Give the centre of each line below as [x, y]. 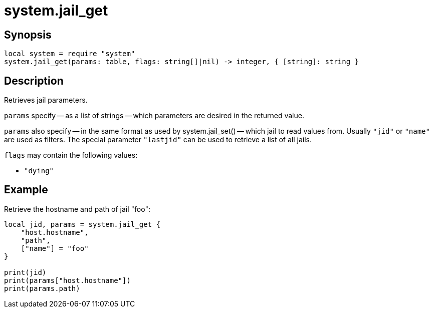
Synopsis [28, 35]
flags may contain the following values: [71, 155]
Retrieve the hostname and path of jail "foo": [77, 209]
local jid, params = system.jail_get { [82, 224]
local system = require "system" [70, 54]
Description [34, 81]
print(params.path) [42, 288]
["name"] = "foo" [55, 248]
